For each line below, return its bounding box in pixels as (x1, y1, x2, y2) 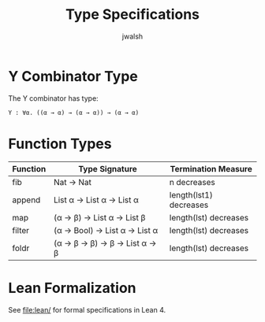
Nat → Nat (54, 176, 92, 187)
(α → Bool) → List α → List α (54, 224, 159, 235)
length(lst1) (169, 189, 213, 200)
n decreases (169, 176, 215, 187)
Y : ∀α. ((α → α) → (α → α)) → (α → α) (8, 109, 140, 117)
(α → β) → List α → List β (54, 212, 146, 223)
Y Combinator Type (8, 67, 138, 85)
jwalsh (121, 31, 144, 41)
